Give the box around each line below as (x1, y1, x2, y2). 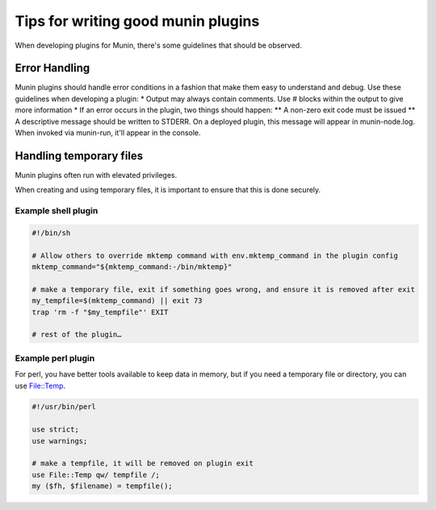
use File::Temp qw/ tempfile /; (31, 470, 161, 479)
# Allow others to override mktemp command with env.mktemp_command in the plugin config (31, 251, 399, 260)
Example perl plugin (15, 352, 95, 364)
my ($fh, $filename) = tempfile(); (31, 482, 173, 491)
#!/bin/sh (31, 228, 71, 238)
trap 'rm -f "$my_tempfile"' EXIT (31, 307, 169, 317)
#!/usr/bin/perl (31, 403, 97, 411)
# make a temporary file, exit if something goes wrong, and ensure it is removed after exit (31, 285, 416, 294)
